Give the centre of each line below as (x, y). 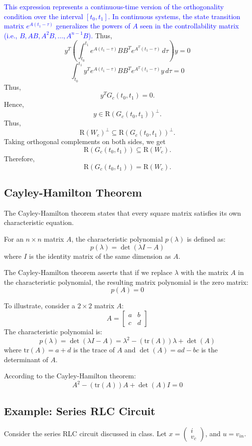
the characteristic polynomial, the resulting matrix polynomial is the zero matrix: (126, 282)
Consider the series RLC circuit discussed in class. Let (85, 433)
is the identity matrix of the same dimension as (100, 256)
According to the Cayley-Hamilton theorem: (70, 376)
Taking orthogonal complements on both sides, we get (85, 141)
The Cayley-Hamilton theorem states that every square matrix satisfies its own (123, 212)
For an (14, 238)
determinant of (26, 359)
